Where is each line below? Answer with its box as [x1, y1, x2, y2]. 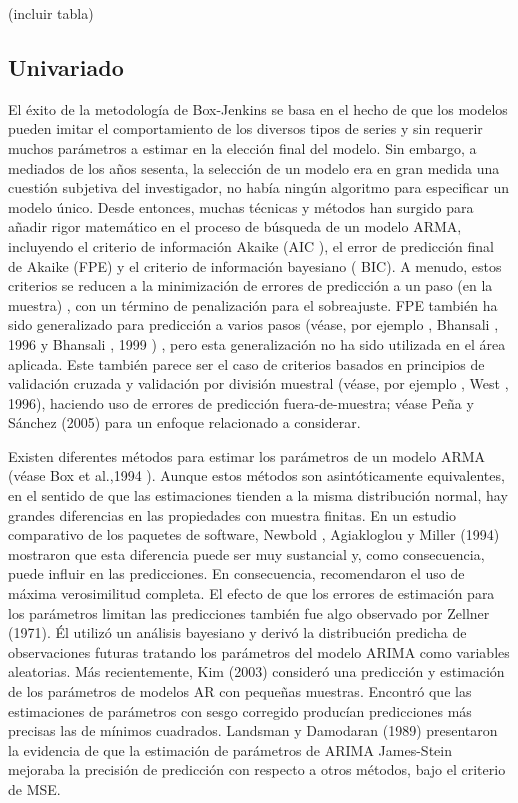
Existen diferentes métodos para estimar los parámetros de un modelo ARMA [8, 445, 486, 466]
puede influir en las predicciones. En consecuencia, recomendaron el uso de [8, 563, 465, 584]
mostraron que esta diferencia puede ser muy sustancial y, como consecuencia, [8, 543, 485, 564]
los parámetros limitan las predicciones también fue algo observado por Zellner [8, 602, 490, 623]
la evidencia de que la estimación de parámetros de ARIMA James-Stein [8, 739, 452, 760]
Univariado [8, 51, 124, 82]
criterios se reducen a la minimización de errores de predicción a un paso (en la [8, 275, 493, 296]
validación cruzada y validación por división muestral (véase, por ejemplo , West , [8, 373, 509, 394]
